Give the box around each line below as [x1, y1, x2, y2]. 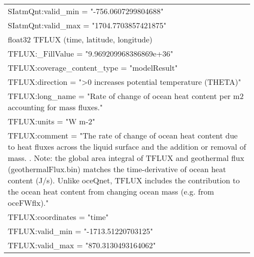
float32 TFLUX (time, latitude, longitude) [8, 34, 153, 45]
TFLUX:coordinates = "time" [8, 211, 109, 222]
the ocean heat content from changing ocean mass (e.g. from [8, 186, 214, 197]
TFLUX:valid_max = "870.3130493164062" [8, 239, 156, 251]
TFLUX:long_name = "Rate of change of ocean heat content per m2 [8, 90, 244, 101]
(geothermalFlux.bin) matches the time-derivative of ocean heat [8, 163, 226, 175]
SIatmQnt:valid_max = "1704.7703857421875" [8, 20, 167, 31]
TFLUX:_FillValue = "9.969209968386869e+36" [8, 48, 173, 59]
